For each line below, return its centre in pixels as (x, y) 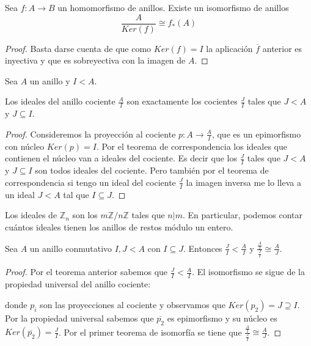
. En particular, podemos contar (242, 215)
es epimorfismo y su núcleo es (222, 318)
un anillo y (50, 80)
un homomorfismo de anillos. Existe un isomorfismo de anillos (173, 7)
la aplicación (229, 48)
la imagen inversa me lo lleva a (243, 182)
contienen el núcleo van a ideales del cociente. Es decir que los (121, 158)
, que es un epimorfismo (256, 134)
